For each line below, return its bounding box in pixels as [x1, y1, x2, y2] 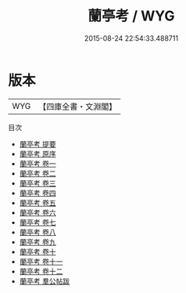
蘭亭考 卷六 [19, 208, 56, 217]
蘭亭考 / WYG [88, 7, 175, 25]
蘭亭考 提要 [19, 139, 56, 149]
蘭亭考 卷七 [19, 217, 56, 227]
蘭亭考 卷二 [19, 168, 56, 178]
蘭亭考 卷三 [19, 178, 56, 188]
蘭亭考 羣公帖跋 [19, 276, 70, 286]
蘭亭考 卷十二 [19, 266, 63, 276]
